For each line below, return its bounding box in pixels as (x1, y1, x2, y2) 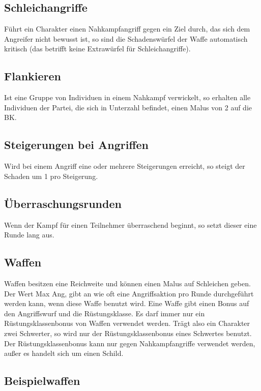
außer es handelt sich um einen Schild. (4, 348, 124, 358)
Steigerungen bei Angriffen (4, 137, 149, 153)
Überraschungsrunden (4, 195, 122, 211)
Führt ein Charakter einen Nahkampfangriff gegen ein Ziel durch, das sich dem (4, 23, 250, 34)
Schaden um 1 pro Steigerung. (4, 170, 98, 181)
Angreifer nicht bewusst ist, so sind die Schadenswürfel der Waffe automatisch (4, 33, 248, 44)
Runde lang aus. (4, 229, 54, 240)
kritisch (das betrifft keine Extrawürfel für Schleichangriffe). (4, 43, 191, 54)
